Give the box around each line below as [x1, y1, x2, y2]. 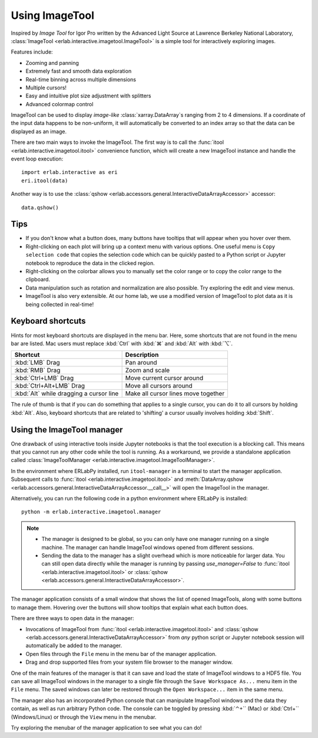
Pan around [125, 359, 157, 367]
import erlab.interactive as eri [21, 169, 118, 176]
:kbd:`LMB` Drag [14, 359, 60, 367]
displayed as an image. [11, 127, 67, 135]
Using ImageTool [11, 9, 94, 22]
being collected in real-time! [25, 301, 94, 308]
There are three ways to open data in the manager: [11, 615, 134, 622]
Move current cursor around [125, 374, 204, 382]
